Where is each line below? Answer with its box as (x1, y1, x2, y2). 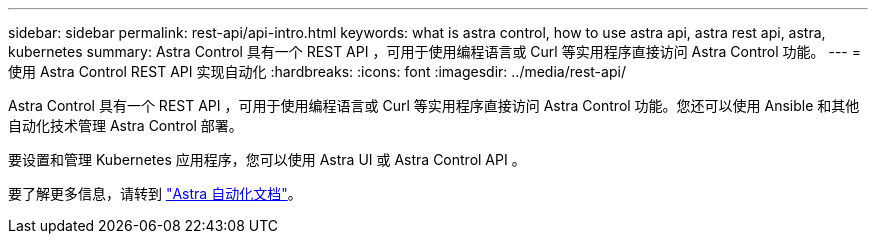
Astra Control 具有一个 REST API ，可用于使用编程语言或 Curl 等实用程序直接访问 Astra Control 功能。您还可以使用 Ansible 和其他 (8, 97, 860, 114)
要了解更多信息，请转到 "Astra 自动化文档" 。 (8, 185, 302, 202)
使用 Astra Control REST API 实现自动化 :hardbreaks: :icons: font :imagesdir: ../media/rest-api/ (8, 63, 626, 80)
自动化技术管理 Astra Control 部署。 (8, 117, 243, 134)
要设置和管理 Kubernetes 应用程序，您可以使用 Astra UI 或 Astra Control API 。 (8, 151, 526, 168)
